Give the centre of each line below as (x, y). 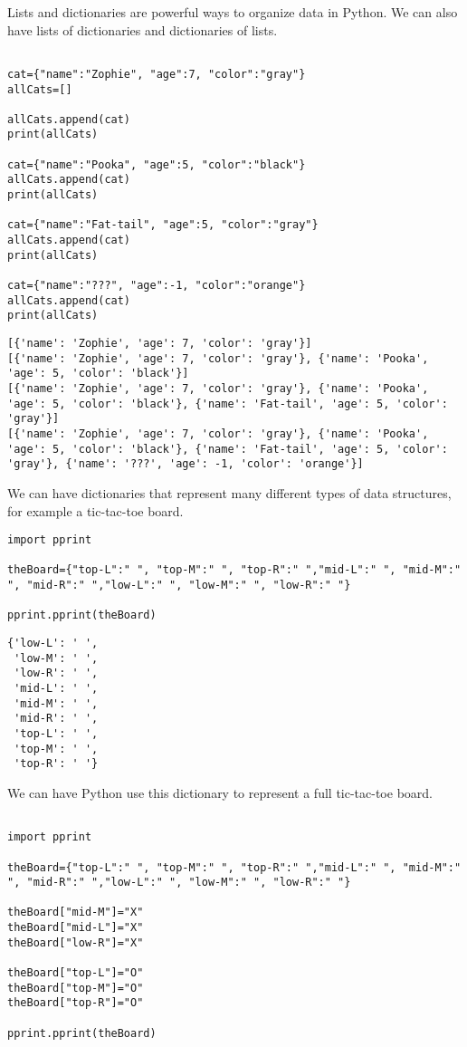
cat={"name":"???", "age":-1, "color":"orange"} (157, 286)
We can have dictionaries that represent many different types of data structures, (229, 492)
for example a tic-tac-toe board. (95, 510)
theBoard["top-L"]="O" (76, 973)
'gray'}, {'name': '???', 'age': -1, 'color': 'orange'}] (186, 464)
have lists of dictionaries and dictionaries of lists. (143, 29)
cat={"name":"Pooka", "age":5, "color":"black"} (157, 164)
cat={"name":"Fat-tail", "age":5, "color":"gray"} (163, 225)
